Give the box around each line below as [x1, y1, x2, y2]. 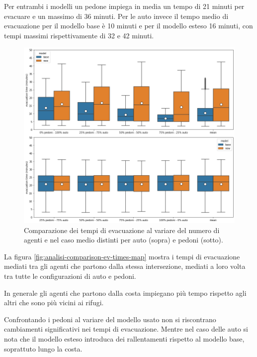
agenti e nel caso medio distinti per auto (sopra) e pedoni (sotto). [24, 235, 223, 245]
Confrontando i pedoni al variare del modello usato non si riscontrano [4, 314, 216, 324]
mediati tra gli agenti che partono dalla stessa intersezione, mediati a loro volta [4, 261, 246, 271]
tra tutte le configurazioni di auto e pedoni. [4, 271, 136, 281]
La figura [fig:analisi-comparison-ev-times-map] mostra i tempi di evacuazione [4, 251, 240, 261]
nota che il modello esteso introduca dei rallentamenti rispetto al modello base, [4, 333, 245, 344]
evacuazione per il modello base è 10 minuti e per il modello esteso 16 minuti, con [4, 20, 253, 31]
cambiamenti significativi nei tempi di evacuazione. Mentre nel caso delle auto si [4, 324, 249, 334]
